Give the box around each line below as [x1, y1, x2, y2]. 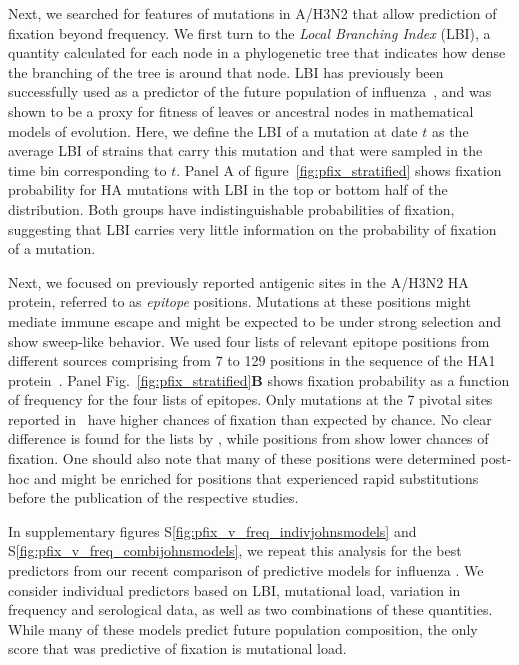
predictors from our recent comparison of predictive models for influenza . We [8, 560, 484, 581]
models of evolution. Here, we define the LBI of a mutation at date [8, 120, 418, 141]
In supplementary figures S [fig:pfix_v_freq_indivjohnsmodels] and [8, 520, 417, 541]
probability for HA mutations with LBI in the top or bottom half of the [8, 179, 448, 200]
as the [431, 120, 469, 141]
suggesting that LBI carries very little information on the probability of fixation [8, 218, 497, 239]
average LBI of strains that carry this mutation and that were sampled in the [8, 140, 483, 161]
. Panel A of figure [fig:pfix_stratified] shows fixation [176, 159, 502, 180]
